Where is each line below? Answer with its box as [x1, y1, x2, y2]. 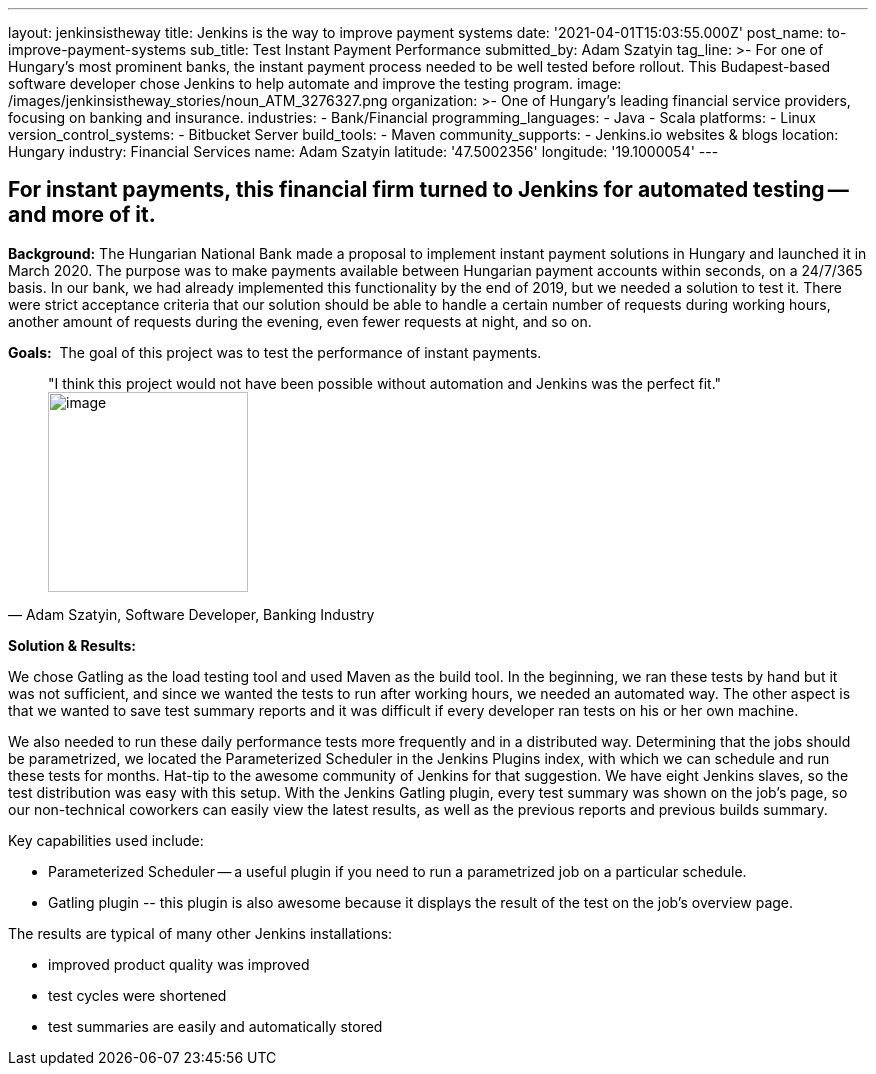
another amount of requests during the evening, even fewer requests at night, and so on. [8, 312, 592, 330]
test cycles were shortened [48, 986, 227, 1004]
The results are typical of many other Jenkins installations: [8, 924, 393, 942]
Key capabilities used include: [8, 831, 204, 849]
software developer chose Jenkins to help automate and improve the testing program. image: [8, 75, 622, 92]
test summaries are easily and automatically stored [48, 1017, 383, 1035]
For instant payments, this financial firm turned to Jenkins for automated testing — [8, 177, 849, 203]
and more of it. [8, 202, 156, 228]
